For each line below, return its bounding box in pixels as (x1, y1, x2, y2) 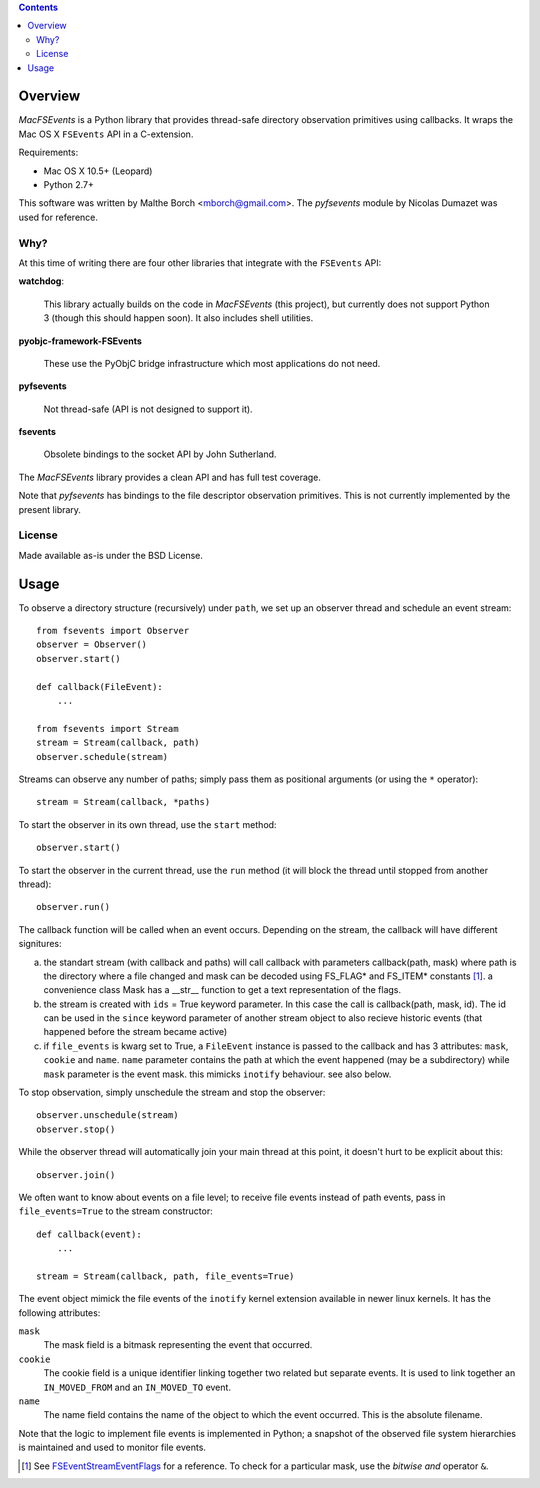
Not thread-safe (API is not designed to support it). (43, 403, 254, 415)
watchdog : (18, 275, 65, 287)
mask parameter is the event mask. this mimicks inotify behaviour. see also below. (43, 1068, 392, 1080)
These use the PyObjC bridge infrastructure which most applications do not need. (43, 357, 381, 369)
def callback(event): (36, 1228, 142, 1240)
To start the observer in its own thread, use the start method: (18, 818, 277, 830)
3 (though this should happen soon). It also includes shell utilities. (43, 312, 314, 324)
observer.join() (36, 1169, 116, 1180)
